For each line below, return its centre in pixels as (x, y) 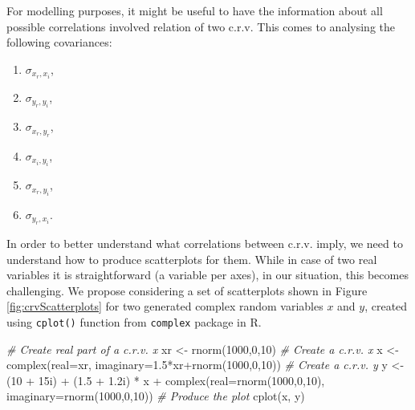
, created (386, 306)
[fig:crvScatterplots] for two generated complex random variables (165, 306)
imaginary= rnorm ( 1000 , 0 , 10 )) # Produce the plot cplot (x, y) (156, 396)
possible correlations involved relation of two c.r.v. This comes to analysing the (201, 26)
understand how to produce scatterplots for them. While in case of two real (192, 259)
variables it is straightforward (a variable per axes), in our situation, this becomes (207, 275)
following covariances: (59, 42)
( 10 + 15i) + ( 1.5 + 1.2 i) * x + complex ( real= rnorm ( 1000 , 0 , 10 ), (166, 380)
